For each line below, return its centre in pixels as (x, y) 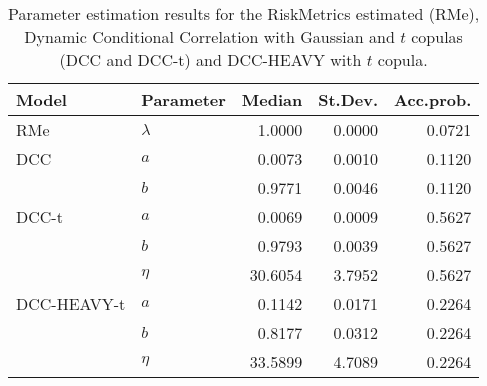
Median (272, 99)
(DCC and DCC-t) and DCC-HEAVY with (210, 59)
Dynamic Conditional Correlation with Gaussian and (209, 36)
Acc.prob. (433, 99)
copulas (437, 36)
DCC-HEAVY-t (71, 303)
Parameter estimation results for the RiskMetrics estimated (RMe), (244, 13)
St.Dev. (348, 99)
